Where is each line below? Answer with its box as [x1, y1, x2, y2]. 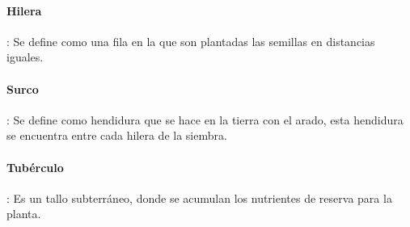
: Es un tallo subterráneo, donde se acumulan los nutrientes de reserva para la [6, 189, 392, 206]
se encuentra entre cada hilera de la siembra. [6, 127, 227, 144]
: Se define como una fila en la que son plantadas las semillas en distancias [6, 32, 375, 49]
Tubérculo [6, 158, 64, 175]
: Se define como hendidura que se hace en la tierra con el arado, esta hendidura [6, 111, 404, 128]
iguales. [6, 48, 44, 65]
